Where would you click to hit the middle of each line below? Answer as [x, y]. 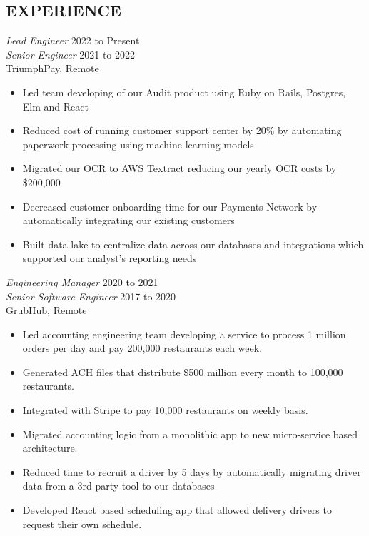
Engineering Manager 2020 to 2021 [82, 282]
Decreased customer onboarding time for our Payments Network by [170, 206]
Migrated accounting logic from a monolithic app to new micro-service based [190, 434]
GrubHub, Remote [46, 310]
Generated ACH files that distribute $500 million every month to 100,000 [183, 371]
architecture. [50, 448]
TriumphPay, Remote [52, 68]
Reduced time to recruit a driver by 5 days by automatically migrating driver [192, 471]
